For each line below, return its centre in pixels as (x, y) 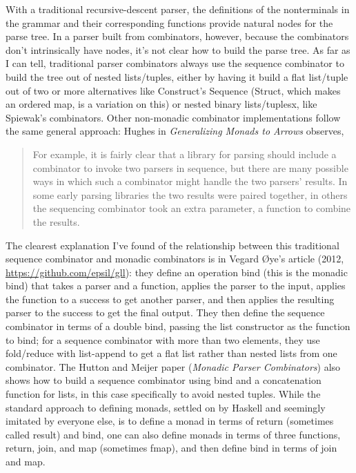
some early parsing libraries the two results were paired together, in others (190, 194)
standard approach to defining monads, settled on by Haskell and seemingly (166, 407)
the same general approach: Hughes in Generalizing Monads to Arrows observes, (175, 131)
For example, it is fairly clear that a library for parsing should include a (185, 154)
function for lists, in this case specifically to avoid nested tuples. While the (163, 394)
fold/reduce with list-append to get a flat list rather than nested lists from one (171, 353)
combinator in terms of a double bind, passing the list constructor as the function (178, 326)
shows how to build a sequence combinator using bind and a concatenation (164, 380)
